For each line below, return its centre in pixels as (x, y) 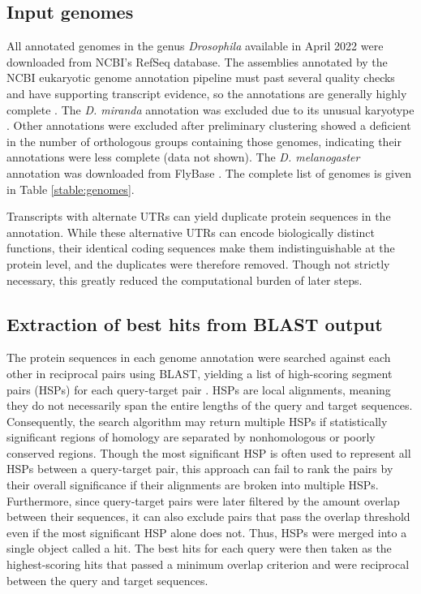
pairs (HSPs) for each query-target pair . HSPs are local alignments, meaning (199, 389)
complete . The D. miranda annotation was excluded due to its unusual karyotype (210, 109)
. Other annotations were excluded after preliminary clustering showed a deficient (209, 125)
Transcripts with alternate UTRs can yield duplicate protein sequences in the (199, 216)
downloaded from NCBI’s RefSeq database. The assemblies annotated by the (197, 61)
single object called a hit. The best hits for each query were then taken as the (199, 548)
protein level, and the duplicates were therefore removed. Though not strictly (198, 263)
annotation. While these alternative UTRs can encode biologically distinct (191, 232)
